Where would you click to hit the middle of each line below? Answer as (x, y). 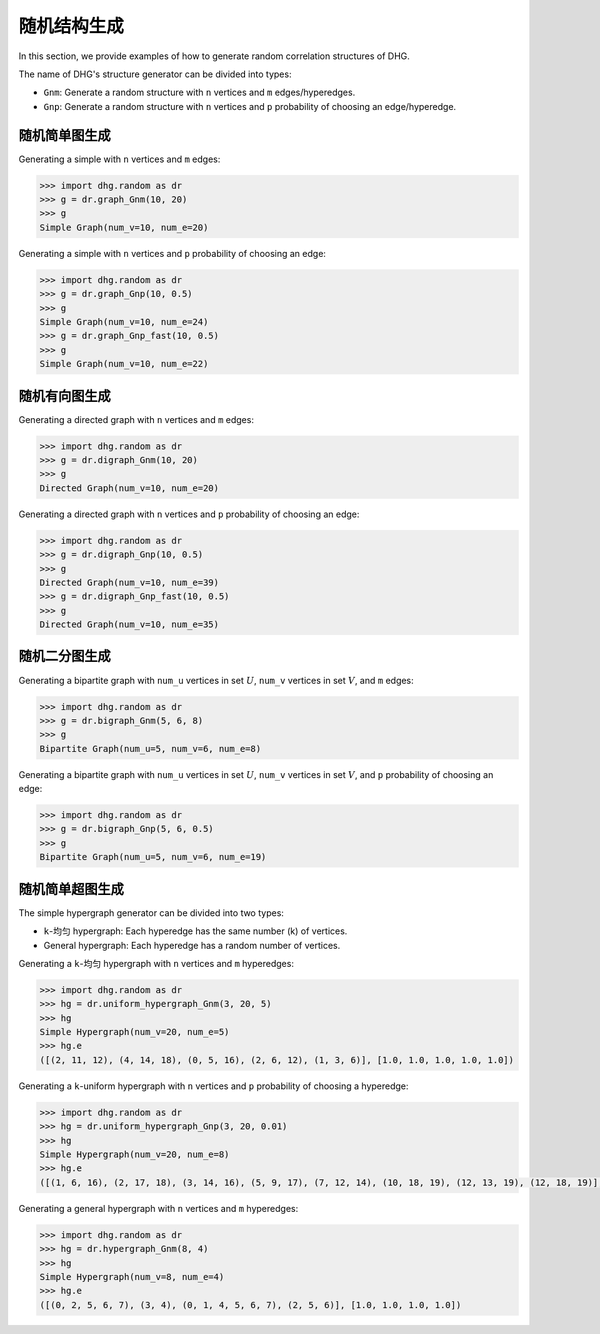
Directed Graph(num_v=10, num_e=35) (129, 624)
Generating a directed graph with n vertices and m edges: (136, 419)
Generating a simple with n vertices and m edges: (119, 159)
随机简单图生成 (64, 135)
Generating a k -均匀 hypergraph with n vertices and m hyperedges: (156, 963)
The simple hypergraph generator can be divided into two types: (151, 912)
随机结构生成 (71, 26)
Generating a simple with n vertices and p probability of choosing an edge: (172, 253)
